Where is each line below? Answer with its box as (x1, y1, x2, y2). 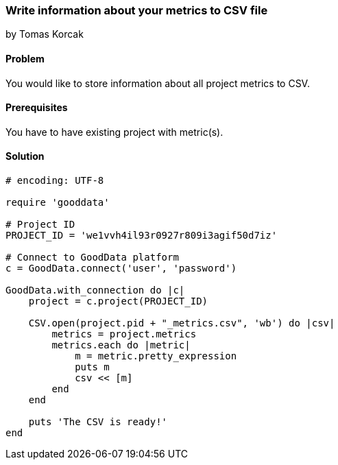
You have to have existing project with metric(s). (5, 126, 224, 138)
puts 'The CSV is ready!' (28, 416, 168, 428)
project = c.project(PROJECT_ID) (28, 296, 208, 307)
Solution (5, 150, 45, 163)
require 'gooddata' (5, 197, 110, 208)
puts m (75, 361, 110, 373)
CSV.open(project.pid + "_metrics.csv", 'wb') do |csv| (28, 318, 335, 329)
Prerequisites (5, 102, 68, 114)
